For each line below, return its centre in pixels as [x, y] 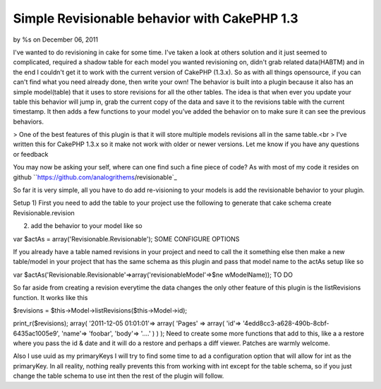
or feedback [31, 154]
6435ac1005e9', [36, 333]
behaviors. [29, 121]
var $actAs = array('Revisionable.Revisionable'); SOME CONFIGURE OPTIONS [126, 239]
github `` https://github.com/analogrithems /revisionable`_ [95, 177]
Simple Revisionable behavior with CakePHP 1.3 [156, 18]
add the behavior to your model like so [86, 226]
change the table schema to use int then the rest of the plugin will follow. [119, 376]
